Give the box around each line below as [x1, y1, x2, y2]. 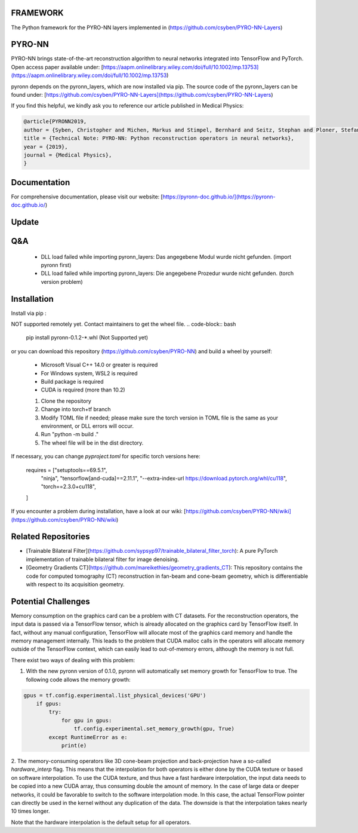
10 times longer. [11, 807, 50, 815]
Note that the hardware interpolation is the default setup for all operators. [11, 819, 191, 826]
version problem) [41, 278, 83, 285]
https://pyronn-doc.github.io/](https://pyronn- [162, 193, 276, 200]
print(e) [61, 742, 87, 749]
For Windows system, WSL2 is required [41, 369, 138, 376]
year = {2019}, [23, 143, 68, 150]
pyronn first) [41, 262, 72, 269]
